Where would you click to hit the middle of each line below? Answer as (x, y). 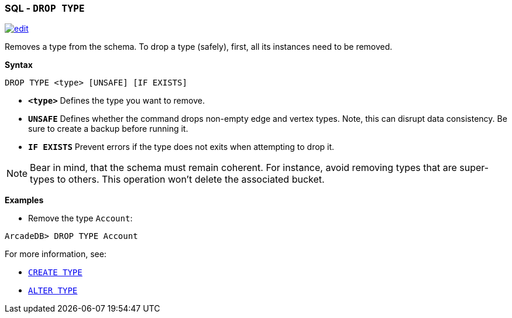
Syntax (19, 65)
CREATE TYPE (55, 273)
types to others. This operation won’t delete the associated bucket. (177, 179)
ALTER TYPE (53, 291)
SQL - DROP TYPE (45, 8)
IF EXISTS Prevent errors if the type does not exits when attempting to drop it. (181, 147)
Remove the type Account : (80, 218)
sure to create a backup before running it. (108, 129)
